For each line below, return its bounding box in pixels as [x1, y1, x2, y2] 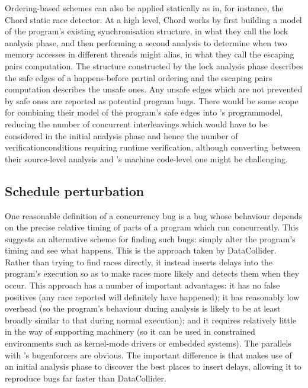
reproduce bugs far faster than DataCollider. [5, 371, 166, 384]
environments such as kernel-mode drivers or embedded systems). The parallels [5, 337, 291, 349]
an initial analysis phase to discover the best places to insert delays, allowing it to [5, 360, 301, 373]
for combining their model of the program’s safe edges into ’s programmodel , [5, 106, 283, 118]
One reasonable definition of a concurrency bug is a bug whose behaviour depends [5, 209, 303, 222]
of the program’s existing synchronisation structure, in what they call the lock [5, 25, 288, 37]
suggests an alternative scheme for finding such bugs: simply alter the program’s [5, 232, 296, 245]
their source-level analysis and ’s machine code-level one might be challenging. [5, 152, 288, 165]
